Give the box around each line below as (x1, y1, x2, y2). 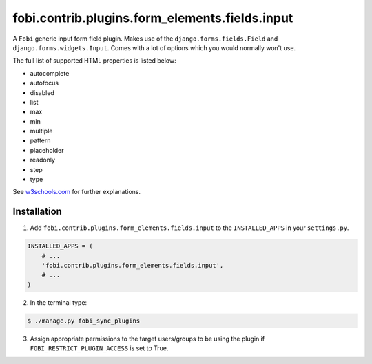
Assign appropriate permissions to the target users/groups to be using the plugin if (30, 334, 265, 343)
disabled (30, 88, 54, 96)
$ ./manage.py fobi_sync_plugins (27, 317, 141, 325)
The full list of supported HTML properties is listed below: (12, 56, 176, 65)
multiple (30, 127, 53, 136)
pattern (30, 136, 51, 144)
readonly (30, 156, 55, 164)
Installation (12, 206, 62, 217)
